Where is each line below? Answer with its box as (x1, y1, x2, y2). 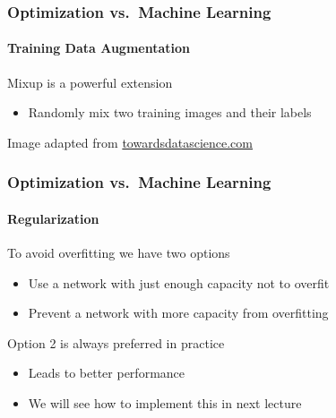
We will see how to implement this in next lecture (28, 394, 302, 413)
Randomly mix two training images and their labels (28, 103, 312, 122)
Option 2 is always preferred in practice (7, 333, 225, 352)
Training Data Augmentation (7, 38, 190, 57)
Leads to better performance (28, 363, 185, 382)
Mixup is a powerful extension (7, 73, 173, 91)
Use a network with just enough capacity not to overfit (28, 273, 330, 292)
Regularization (7, 209, 99, 227)
